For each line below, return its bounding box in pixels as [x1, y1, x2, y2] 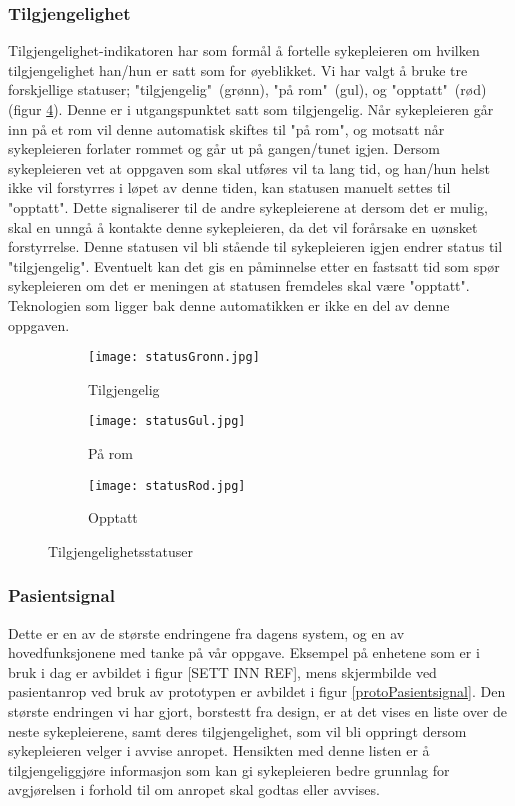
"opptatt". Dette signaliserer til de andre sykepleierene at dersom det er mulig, [8, 196, 488, 217]
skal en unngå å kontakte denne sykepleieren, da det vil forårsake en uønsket [8, 216, 478, 237]
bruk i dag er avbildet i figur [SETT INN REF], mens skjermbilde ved [8, 661, 437, 682]
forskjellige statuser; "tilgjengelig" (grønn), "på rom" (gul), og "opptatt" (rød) [8, 79, 487, 100]
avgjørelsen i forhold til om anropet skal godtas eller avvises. [8, 779, 380, 800]
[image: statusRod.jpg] [88, 478, 246, 493]
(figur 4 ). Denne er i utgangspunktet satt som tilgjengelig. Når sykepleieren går [8, 99, 494, 119]
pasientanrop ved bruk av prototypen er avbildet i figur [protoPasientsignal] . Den [8, 681, 506, 702]
